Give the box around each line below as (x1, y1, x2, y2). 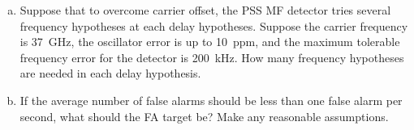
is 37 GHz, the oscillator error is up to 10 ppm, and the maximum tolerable (19, 33, 400, 50)
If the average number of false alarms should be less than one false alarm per (19, 91, 403, 108)
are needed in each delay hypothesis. (19, 65, 201, 82)
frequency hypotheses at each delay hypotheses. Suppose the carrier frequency (19, 17, 408, 34)
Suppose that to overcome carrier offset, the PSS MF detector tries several (19, 2, 391, 18)
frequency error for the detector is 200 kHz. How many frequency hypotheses (19, 48, 404, 65)
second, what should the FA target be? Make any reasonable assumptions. (19, 107, 389, 124)
